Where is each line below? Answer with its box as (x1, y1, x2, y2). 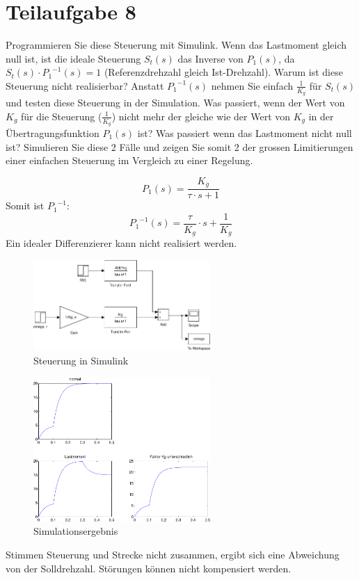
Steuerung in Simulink (33, 353, 129, 368)
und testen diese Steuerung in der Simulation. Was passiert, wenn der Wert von (6, 95, 345, 110)
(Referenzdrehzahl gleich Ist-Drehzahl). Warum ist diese (104, 65, 343, 79)
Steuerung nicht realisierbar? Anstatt (6, 78, 164, 92)
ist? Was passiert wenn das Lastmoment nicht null (137, 125, 352, 140)
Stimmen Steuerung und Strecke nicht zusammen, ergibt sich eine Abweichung (6, 547, 340, 561)
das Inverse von (177, 51, 244, 65)
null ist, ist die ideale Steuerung (6, 51, 141, 65)
